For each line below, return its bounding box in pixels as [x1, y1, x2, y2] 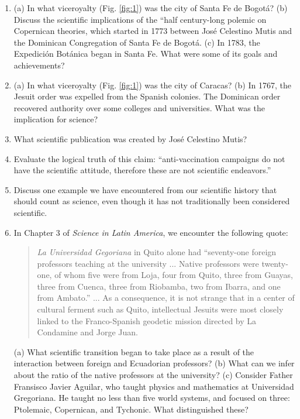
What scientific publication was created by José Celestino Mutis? [13, 132, 247, 145]
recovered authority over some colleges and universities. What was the [13, 101, 265, 114]
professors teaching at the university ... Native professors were [37, 257, 259, 269]
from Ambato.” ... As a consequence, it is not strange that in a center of [37, 291, 295, 304]
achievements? [13, 59, 65, 71]
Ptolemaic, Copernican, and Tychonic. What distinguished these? [13, 403, 249, 415]
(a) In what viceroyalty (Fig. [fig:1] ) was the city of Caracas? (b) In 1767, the [13, 78, 291, 91]
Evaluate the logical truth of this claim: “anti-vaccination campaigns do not [13, 152, 285, 164]
